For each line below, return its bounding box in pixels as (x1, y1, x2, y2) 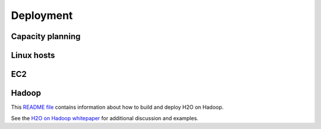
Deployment (11, 9, 73, 22)
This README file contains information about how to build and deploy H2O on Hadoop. (11, 104, 224, 111)
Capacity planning (11, 31, 81, 41)
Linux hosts (11, 50, 55, 60)
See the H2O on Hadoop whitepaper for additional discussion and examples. (11, 114, 199, 121)
